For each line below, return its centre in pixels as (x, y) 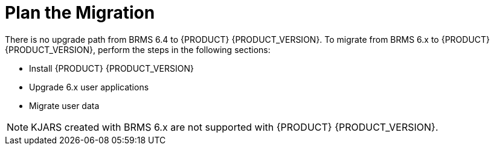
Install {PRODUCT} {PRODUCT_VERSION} (111, 68)
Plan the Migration (80, 13)
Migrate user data (64, 105)
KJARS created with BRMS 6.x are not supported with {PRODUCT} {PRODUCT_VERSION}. (235, 127)
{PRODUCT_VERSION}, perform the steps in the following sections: (138, 49)
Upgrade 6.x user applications (89, 87)
